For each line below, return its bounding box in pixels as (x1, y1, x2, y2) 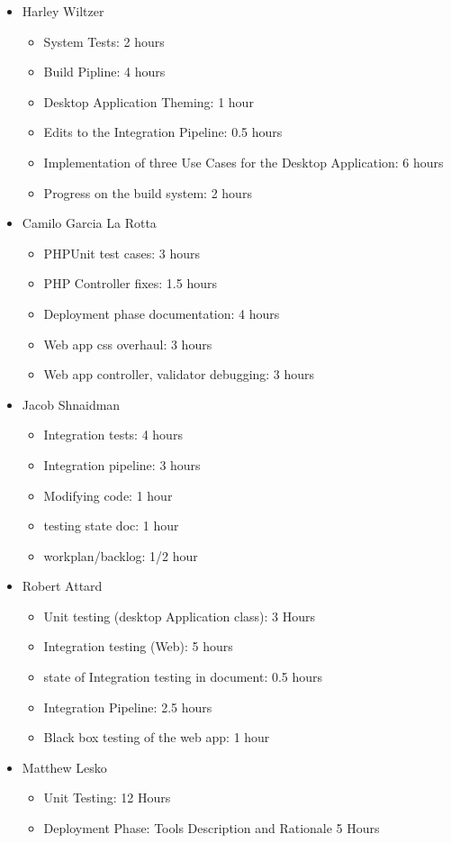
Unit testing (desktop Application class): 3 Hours (43, 606, 316, 625)
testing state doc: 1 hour (43, 516, 179, 535)
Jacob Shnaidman (22, 394, 121, 413)
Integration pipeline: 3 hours (43, 455, 201, 474)
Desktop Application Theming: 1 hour (43, 92, 254, 111)
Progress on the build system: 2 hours (43, 183, 252, 202)
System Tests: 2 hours (43, 32, 165, 50)
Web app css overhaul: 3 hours (43, 334, 212, 353)
